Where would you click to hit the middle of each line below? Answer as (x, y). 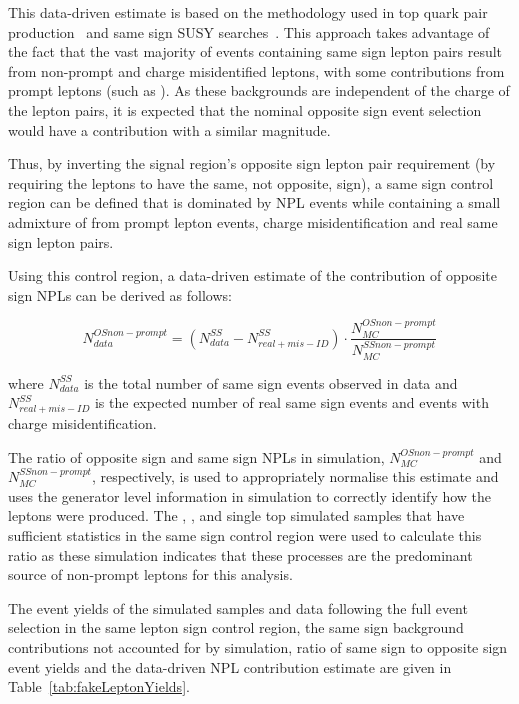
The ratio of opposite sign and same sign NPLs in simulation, (196, 456)
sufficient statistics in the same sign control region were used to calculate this (245, 534)
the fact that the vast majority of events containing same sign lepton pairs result (255, 51)
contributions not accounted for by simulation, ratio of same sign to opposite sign (258, 646)
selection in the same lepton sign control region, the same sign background (236, 627)
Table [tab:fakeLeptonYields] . (99, 686)
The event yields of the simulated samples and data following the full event (238, 607)
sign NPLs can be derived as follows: (120, 294)
